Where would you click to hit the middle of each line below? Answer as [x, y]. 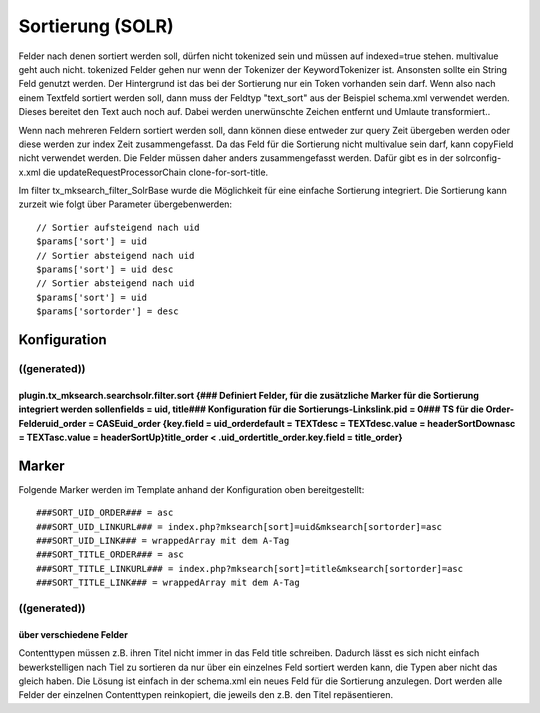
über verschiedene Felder [73, 634]
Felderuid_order [52, 423]
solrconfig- [478, 158]
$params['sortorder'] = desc [107, 311]
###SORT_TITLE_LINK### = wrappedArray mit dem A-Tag [168, 583]
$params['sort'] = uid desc [105, 269]
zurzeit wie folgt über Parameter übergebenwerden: [125, 204]
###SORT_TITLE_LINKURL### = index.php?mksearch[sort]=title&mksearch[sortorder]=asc [250, 568]
